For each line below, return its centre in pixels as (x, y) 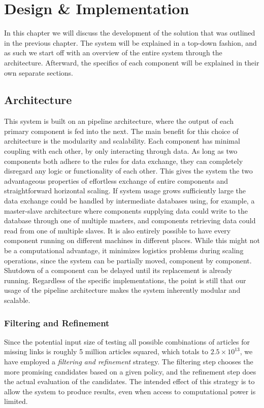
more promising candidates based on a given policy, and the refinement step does (130, 371)
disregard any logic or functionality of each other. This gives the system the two (128, 171)
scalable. (17, 300)
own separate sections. (39, 72)
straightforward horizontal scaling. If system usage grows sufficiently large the (125, 191)
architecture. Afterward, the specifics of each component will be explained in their (132, 62)
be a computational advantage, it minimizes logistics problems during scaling (124, 250)
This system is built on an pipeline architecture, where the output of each (119, 121)
